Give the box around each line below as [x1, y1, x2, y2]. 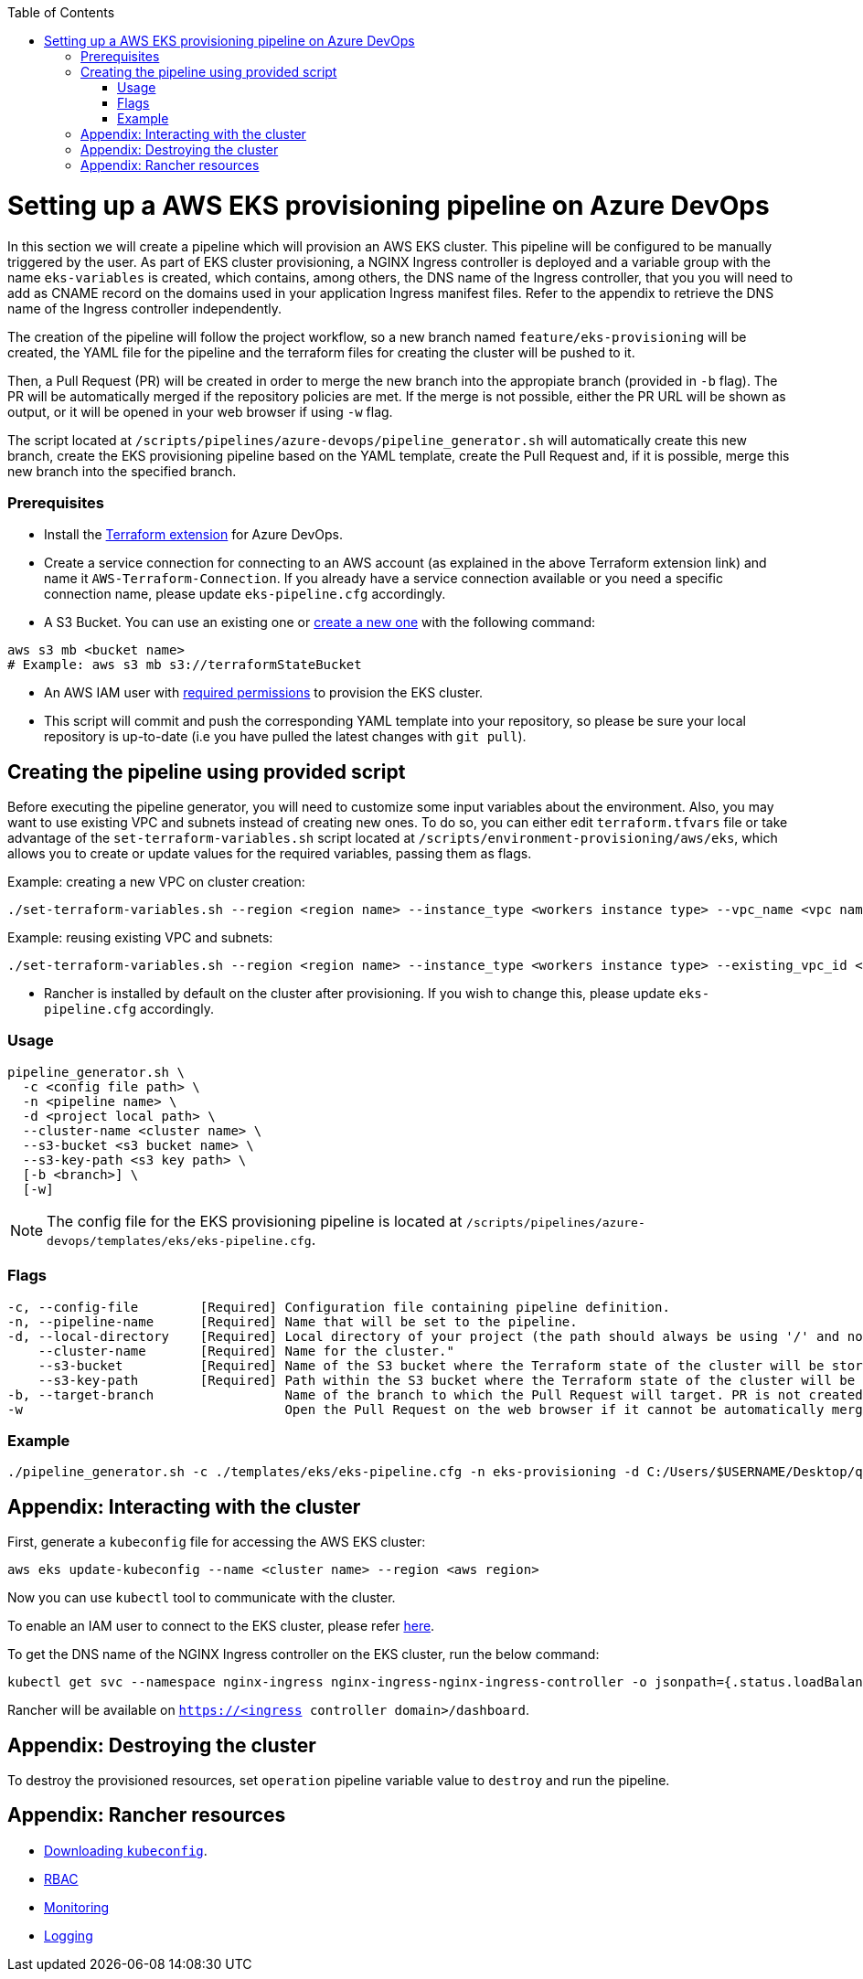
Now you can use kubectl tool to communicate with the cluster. [7, 1590, 396, 1606]
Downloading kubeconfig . [44, 1842, 208, 1858]
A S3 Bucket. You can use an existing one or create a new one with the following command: [44, 614, 596, 631]
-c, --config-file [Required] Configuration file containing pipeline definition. [7, 1299, 670, 1314]
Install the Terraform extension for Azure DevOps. [44, 527, 343, 543]
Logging [44, 1927, 93, 1943]
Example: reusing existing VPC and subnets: [7, 930, 273, 946]
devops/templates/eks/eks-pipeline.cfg [47, 1233, 312, 1248]
